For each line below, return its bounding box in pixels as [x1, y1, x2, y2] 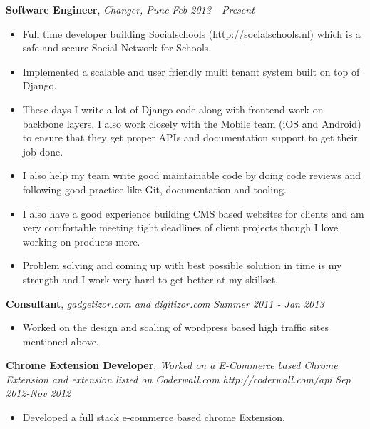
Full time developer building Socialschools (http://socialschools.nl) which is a [22, 26, 361, 41]
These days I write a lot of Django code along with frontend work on [22, 101, 324, 116]
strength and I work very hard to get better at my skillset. [22, 271, 278, 286]
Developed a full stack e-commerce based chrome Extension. [22, 410, 285, 425]
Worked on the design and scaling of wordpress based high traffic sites [22, 320, 329, 335]
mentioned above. [22, 333, 99, 348]
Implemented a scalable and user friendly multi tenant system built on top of [22, 64, 360, 79]
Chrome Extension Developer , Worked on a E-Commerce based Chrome [6, 358, 338, 373]
